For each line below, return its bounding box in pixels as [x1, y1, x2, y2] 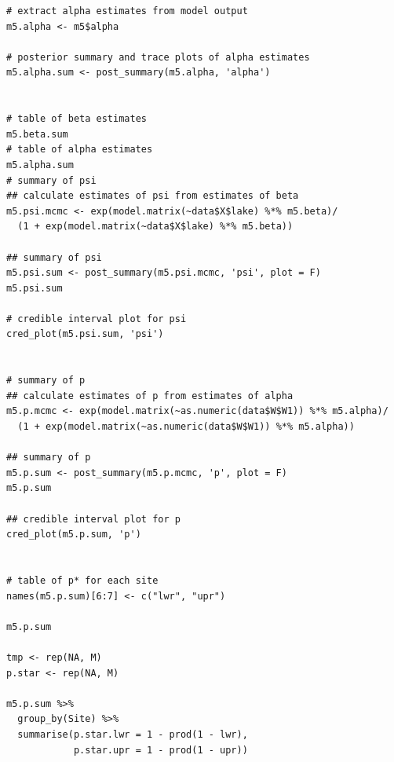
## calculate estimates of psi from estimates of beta [6, 190, 299, 202]
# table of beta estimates [6, 113, 147, 125]
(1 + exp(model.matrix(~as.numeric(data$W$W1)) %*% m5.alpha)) [17, 421, 355, 433]
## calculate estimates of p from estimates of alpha [6, 390, 294, 401]
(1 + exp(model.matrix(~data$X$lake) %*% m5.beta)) [17, 221, 294, 233]
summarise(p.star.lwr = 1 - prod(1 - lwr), [17, 728, 248, 740]
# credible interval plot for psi [6, 313, 187, 324]
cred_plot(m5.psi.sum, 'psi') [6, 328, 164, 340]
